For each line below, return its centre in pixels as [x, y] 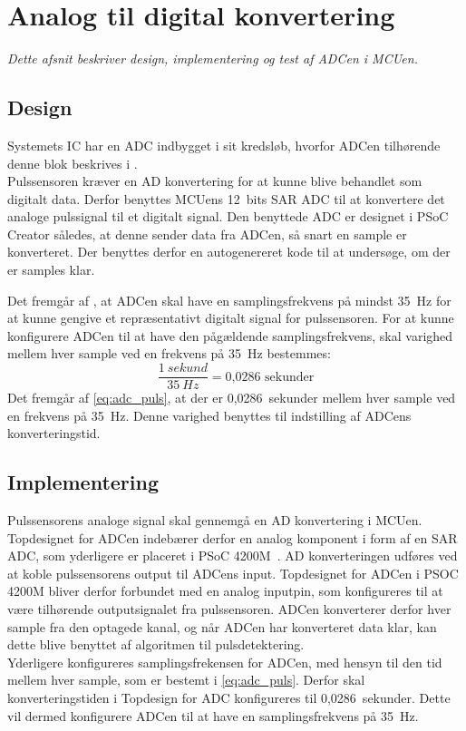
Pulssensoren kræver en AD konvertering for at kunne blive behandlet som [215, 181]
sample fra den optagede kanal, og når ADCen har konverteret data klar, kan [222, 626]
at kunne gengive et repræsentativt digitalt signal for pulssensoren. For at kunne [231, 318]
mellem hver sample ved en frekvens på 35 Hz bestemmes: [169, 353]
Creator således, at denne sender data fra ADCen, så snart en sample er [207, 234]
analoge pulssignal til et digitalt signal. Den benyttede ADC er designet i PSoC [228, 216]
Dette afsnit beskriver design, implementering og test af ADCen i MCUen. [213, 58]
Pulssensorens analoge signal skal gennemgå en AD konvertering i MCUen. [215, 520]
